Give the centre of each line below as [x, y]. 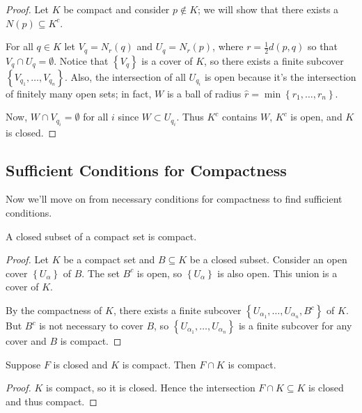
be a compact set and [109, 259]
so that [322, 46]
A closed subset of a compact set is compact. [101, 236]
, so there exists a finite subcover [274, 60]
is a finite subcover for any [295, 325]
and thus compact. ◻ [52, 401]
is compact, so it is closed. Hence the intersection [151, 388]
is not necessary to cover [91, 325]
